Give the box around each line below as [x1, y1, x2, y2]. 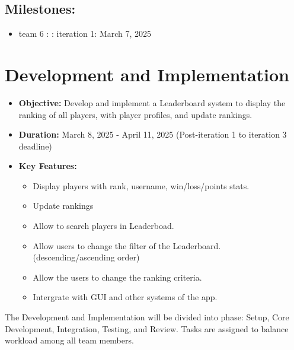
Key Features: [18, 160, 77, 172]
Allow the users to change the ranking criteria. [33, 271, 202, 283]
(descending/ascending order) [33, 251, 140, 263]
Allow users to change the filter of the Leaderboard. [33, 239, 221, 252]
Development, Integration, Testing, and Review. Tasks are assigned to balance [5, 322, 289, 335]
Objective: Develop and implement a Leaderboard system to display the [18, 96, 286, 109]
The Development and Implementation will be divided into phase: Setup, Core [5, 311, 289, 323]
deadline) [18, 139, 52, 152]
